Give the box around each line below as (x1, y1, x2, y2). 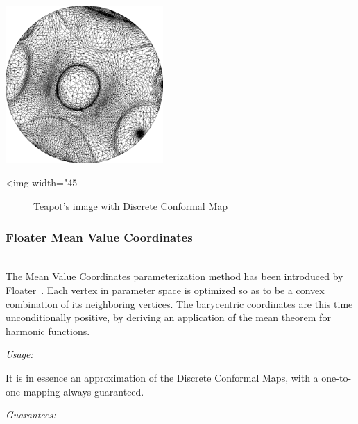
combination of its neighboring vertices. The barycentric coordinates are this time (6, 296, 353, 311)
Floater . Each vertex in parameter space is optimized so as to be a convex (6, 282, 325, 297)
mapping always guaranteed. (23, 384, 144, 398)
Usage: (6, 347, 33, 361)
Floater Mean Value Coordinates (6, 228, 193, 245)
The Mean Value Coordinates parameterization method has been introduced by (6, 269, 343, 284)
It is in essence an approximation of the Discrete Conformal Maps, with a (6, 370, 318, 384)
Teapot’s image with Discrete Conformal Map (33, 198, 228, 213)
